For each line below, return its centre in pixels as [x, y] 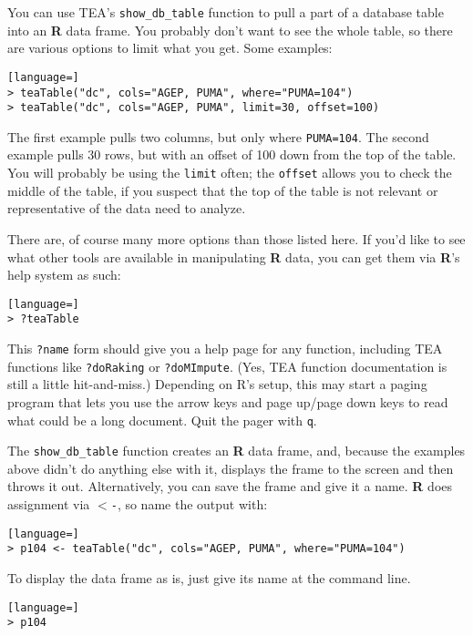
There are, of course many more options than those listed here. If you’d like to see [236, 238]
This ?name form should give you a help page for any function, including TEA [225, 348]
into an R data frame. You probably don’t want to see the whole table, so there [230, 30]
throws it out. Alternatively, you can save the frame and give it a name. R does [230, 486]
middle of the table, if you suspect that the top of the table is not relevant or [223, 190]
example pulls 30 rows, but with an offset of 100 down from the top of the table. [232, 154]
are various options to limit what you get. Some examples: [170, 48]
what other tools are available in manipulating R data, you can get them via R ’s [234, 256]
